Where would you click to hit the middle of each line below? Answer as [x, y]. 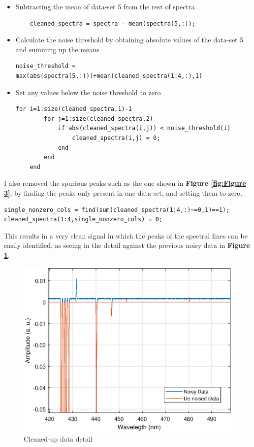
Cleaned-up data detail [58, 439]
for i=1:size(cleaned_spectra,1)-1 [74, 109]
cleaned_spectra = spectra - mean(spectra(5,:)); [112, 23]
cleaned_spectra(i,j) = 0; [116, 138]
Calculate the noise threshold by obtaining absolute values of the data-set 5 [129, 40]
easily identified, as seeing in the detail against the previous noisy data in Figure [127, 245]
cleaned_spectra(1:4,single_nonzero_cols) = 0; [83, 220]
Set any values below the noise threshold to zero [88, 92]
